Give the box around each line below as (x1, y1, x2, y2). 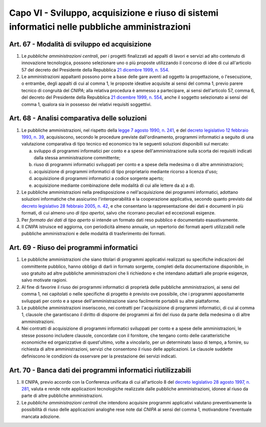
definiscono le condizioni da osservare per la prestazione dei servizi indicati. (21, 353, 177, 359)
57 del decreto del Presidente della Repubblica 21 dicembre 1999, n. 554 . (21, 67, 169, 72)
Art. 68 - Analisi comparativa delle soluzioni (9, 114, 147, 123)
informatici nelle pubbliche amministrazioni (9, 21, 191, 32)
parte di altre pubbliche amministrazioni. (21, 392, 103, 399)
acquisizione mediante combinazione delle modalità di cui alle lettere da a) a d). (33, 182, 196, 188)
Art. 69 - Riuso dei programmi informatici (9, 244, 138, 252)
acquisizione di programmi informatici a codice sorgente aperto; (33, 176, 164, 181)
